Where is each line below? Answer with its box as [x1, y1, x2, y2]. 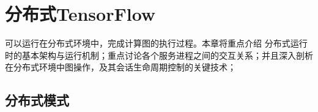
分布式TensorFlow [5, 1, 156, 26]
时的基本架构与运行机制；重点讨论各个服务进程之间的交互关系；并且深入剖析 [5, 48, 313, 61]
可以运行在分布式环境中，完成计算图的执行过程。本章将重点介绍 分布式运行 [5, 37, 308, 50]
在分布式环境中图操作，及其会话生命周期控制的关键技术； [5, 61, 236, 73]
